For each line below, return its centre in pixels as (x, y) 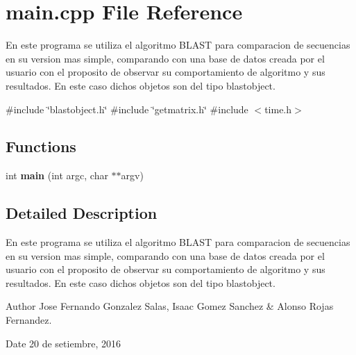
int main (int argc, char (57, 175)
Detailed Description (82, 213)
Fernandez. (29, 320)
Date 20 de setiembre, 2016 (63, 343)
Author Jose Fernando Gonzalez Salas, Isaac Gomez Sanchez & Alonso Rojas (170, 306)
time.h (278, 109)
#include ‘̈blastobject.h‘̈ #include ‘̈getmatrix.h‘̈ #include (127, 109)
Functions (41, 146)
